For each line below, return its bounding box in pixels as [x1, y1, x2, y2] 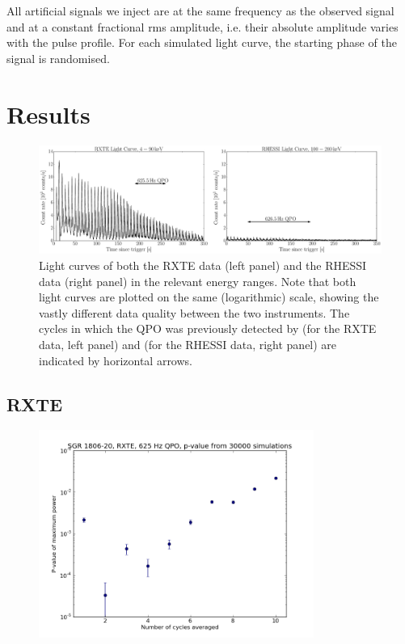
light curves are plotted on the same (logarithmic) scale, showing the [39, 288, 379, 305]
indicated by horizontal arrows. [39, 351, 192, 368]
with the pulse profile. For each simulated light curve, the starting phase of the [6, 34, 397, 51]
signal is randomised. [6, 49, 110, 66]
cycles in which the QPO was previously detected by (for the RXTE [39, 320, 377, 337]
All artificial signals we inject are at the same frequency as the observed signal [6, 2, 394, 19]
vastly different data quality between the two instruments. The [39, 304, 350, 321]
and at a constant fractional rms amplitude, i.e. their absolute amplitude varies [6, 18, 399, 35]
